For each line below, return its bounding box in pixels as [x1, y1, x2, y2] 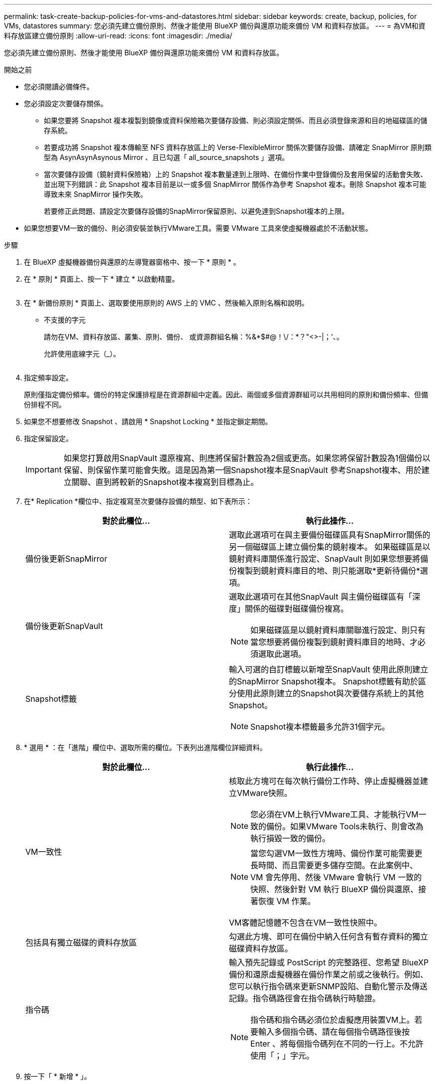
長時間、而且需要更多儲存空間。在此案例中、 [250, 860, 418, 870]
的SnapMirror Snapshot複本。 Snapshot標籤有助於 [229, 676, 418, 686]
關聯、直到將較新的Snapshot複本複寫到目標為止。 [71, 477, 259, 487]
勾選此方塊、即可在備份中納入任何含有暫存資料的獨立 [229, 931, 429, 941]
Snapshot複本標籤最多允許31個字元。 [250, 722, 390, 732]
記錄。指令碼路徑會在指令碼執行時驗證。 [229, 993, 381, 1003]
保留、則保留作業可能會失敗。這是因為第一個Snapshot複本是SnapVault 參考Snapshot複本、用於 [63, 465, 422, 475]
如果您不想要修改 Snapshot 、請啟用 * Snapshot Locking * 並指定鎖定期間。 [24, 417, 272, 426]
